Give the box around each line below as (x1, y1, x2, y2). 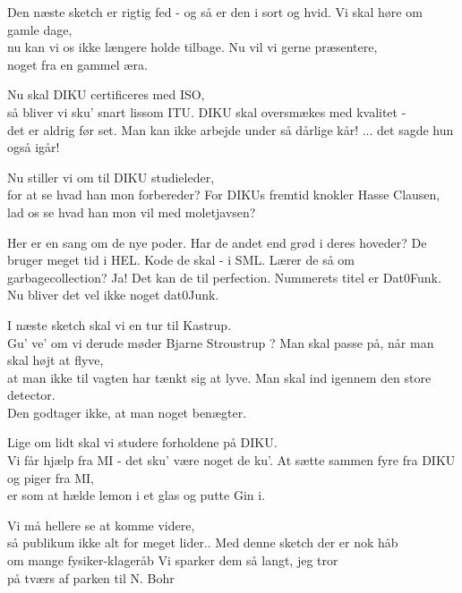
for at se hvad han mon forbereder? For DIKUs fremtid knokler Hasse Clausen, (7, 185, 441, 204)
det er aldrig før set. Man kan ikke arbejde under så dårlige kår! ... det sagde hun (7, 120, 454, 139)
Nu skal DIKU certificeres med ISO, (7, 85, 205, 104)
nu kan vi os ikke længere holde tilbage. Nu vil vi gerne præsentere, (7, 38, 378, 56)
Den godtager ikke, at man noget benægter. (7, 402, 247, 421)
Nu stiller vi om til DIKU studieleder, (7, 167, 215, 186)
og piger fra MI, (7, 468, 94, 487)
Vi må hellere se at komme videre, (7, 515, 195, 534)
